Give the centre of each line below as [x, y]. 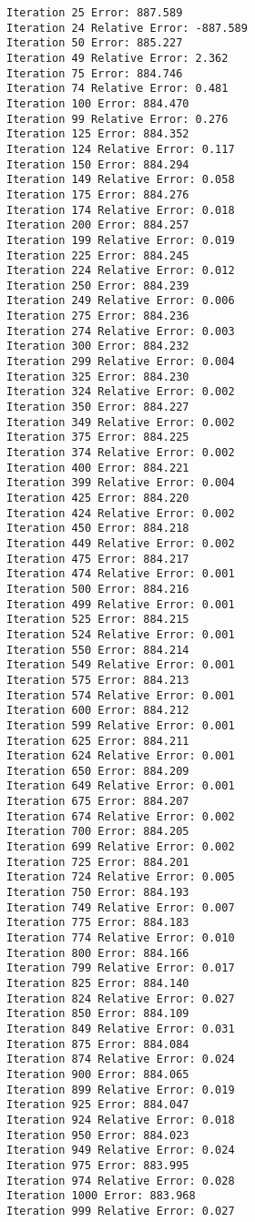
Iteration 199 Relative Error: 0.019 [121, 240]
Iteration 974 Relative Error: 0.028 [121, 1181]
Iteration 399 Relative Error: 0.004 [121, 483]
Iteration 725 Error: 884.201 [98, 862]
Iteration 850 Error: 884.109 [98, 1014]
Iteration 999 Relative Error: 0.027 [121, 1211]
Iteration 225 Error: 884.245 [98, 255]
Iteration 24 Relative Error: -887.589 [127, 28]
